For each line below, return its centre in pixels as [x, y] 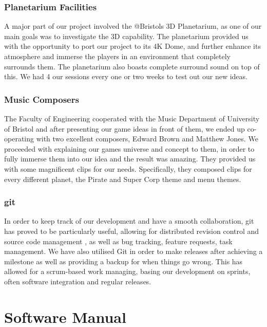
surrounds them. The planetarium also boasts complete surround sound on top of [132, 66]
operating [19, 139]
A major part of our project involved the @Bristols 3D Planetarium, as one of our [133, 26]
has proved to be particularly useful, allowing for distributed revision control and [132, 231]
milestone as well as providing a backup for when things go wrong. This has [123, 261]
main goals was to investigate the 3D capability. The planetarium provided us [126, 36]
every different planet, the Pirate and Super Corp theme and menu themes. [123, 179]
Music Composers [42, 99]
